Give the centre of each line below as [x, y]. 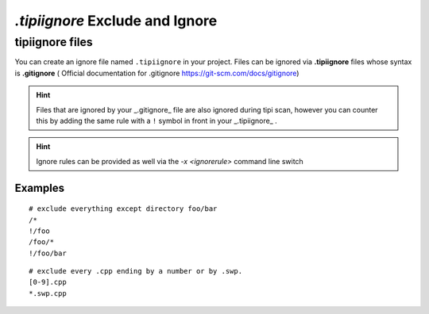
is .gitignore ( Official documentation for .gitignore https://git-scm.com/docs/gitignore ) [157, 73]
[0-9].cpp [48, 282]
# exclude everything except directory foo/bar [123, 209]
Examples [40, 188]
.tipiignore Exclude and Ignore [116, 21]
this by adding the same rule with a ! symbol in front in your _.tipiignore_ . [157, 121]
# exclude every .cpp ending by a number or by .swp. [135, 271]
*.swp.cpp [48, 293]
